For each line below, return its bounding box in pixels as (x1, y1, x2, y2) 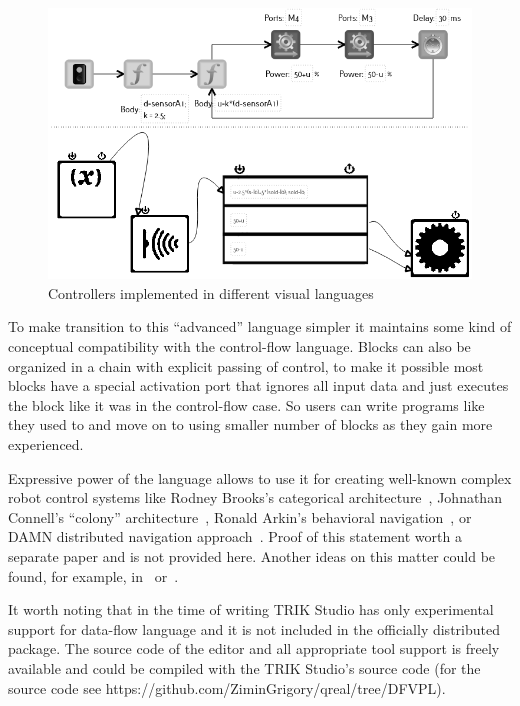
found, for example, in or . (8, 565, 179, 586)
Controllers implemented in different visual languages (48, 282, 374, 303)
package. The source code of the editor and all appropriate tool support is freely (8, 638, 500, 659)
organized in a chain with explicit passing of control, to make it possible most (8, 355, 484, 376)
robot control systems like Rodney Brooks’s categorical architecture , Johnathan (8, 487, 502, 508)
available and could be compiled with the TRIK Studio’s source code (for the (8, 657, 481, 678)
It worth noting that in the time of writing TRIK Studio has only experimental (8, 599, 494, 620)
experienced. (8, 434, 84, 455)
